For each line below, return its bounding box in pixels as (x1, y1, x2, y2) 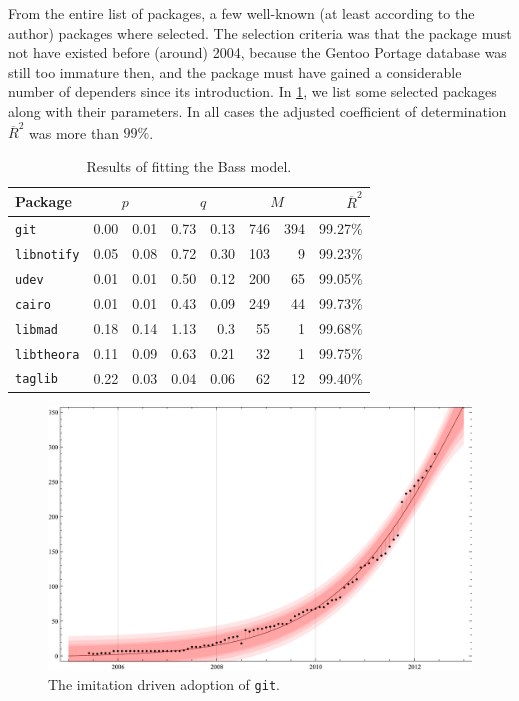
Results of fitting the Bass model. (86, 155, 292, 176)
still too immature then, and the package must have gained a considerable (8, 61, 462, 82)
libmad (15, 322, 58, 337)
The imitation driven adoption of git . (48, 673, 280, 694)
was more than (28, 122, 119, 143)
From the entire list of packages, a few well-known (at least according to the (8, 3, 475, 23)
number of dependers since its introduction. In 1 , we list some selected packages (8, 81, 497, 102)
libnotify (15, 247, 80, 262)
